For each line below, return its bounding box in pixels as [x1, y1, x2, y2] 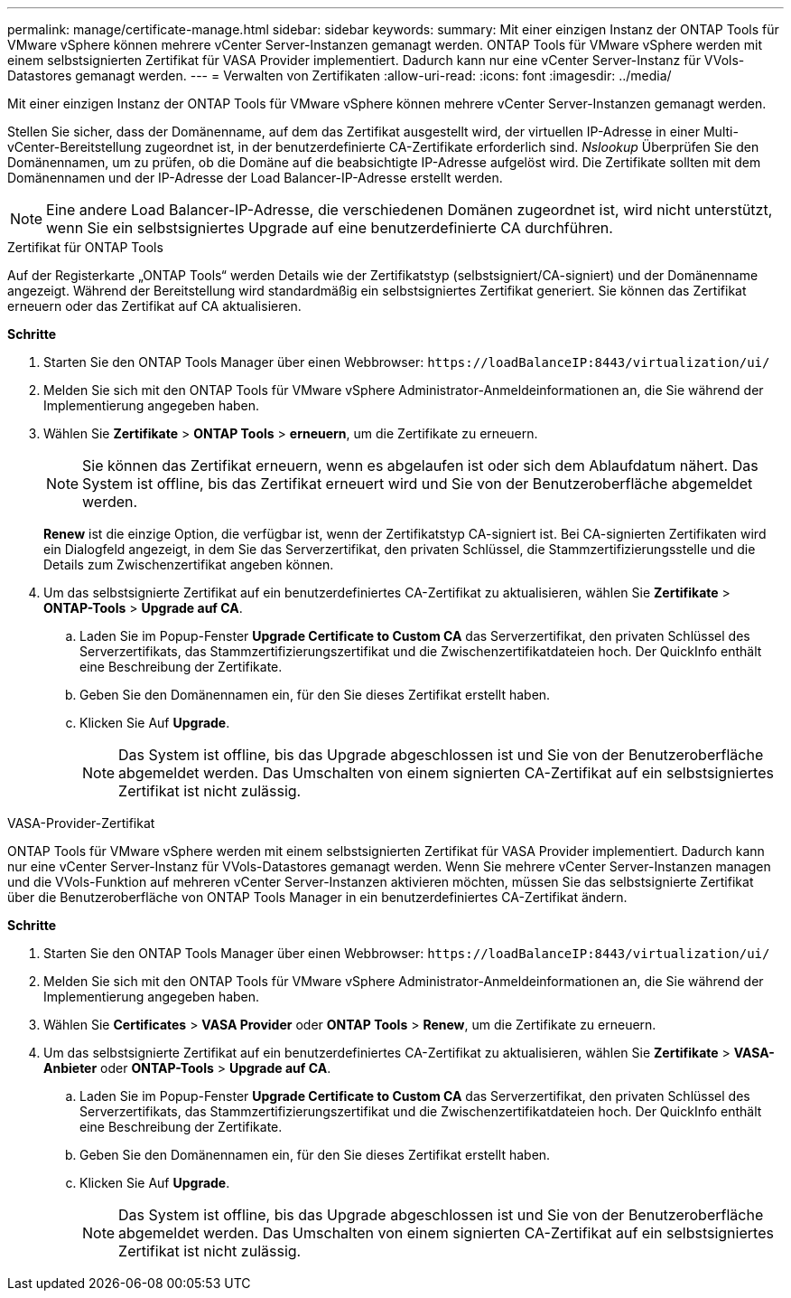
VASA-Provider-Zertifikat [7, 815, 155, 831]
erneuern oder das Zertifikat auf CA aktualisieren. [7, 298, 302, 314]
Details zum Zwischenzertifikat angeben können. [43, 557, 334, 572]
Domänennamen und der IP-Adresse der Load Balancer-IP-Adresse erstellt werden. [7, 170, 503, 185]
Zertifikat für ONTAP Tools [7, 240, 163, 255]
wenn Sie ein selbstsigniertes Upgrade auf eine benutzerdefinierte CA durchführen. [46, 219, 613, 237]
